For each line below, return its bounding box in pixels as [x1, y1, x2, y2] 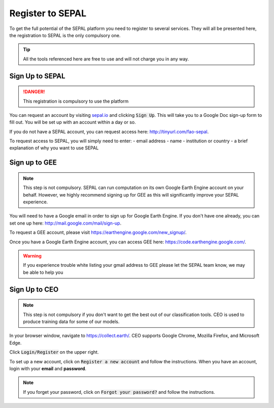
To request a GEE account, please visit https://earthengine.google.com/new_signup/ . [9, 229, 187, 236]
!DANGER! [23, 89, 45, 95]
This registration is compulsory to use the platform [23, 98, 129, 104]
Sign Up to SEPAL [9, 72, 65, 80]
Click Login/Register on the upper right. [9, 349, 99, 355]
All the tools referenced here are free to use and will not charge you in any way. [23, 56, 189, 62]
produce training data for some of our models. [23, 318, 120, 325]
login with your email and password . [9, 365, 86, 371]
